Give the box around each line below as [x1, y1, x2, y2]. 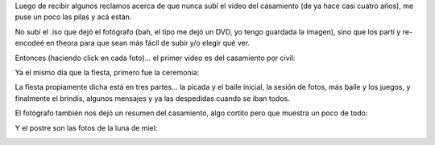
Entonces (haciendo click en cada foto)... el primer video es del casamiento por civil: [14, 53, 296, 62]
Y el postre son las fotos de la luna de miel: [14, 123, 158, 132]
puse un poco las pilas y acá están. [14, 12, 132, 22]
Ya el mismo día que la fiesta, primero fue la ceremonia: [14, 67, 200, 77]
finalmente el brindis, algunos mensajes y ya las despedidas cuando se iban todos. [14, 93, 290, 103]
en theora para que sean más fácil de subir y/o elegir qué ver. [45, 38, 250, 48]
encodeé [14, 38, 44, 48]
